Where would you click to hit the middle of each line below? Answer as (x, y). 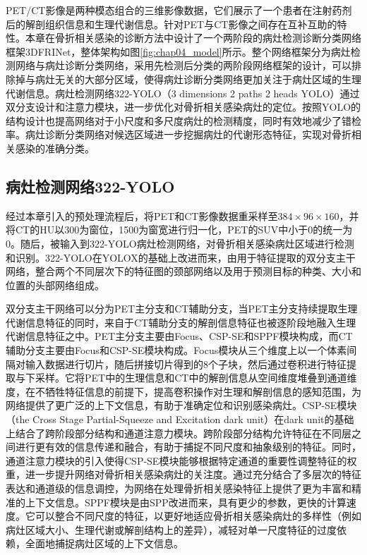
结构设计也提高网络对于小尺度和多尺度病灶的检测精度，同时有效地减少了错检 (183, 120)
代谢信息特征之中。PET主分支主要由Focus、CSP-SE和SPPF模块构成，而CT (179, 336)
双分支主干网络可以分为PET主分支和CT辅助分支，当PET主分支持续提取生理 (182, 309)
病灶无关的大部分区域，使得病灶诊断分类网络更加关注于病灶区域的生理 (198, 79)
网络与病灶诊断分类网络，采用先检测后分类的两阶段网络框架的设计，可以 (183, 65)
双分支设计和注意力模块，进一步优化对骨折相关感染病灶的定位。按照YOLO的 (183, 107)
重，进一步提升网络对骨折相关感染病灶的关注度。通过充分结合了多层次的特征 (183, 474)
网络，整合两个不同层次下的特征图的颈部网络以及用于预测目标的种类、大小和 (183, 271)
